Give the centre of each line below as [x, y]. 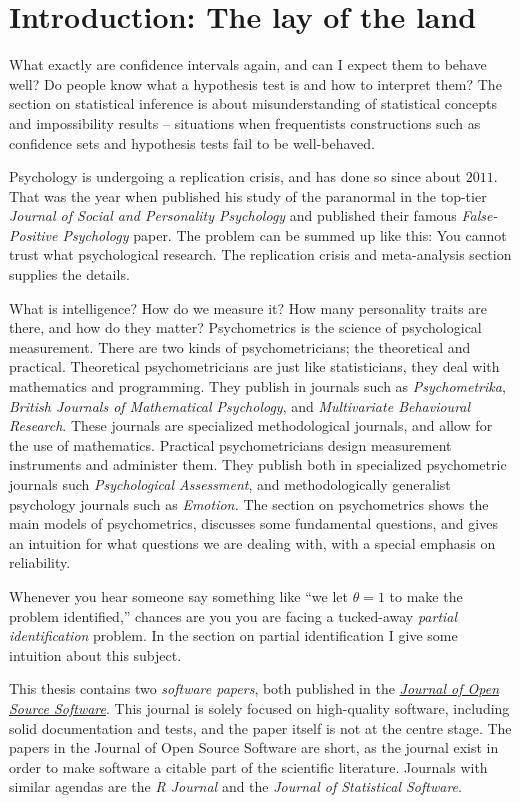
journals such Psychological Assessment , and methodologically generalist [230, 484]
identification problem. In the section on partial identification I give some [233, 635]
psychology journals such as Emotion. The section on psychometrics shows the [249, 503]
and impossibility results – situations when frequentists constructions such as [245, 122]
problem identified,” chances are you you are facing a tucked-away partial [233, 615]
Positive [33, 234]
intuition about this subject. [95, 654]
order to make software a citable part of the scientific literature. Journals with [248, 766]
